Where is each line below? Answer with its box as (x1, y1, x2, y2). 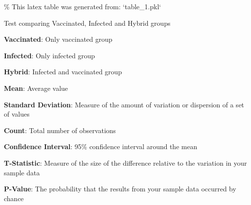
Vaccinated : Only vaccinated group (4, 34, 112, 44)
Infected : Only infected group (4, 50, 95, 60)
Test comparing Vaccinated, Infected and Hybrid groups (4, 17, 171, 28)
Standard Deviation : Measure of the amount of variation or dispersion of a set (4, 99, 244, 109)
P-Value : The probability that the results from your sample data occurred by (4, 184, 236, 194)
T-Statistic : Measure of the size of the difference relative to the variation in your (4, 157, 247, 168)
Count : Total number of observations (4, 125, 116, 135)
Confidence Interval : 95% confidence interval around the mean (4, 141, 197, 152)
